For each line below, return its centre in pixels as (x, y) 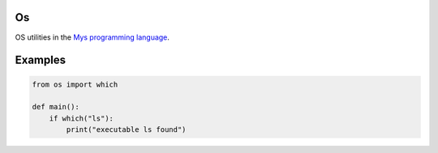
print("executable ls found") (126, 130)
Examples (41, 60)
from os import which (75, 84)
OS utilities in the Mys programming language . (92, 37)
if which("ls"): (81, 118)
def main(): (56, 107)
